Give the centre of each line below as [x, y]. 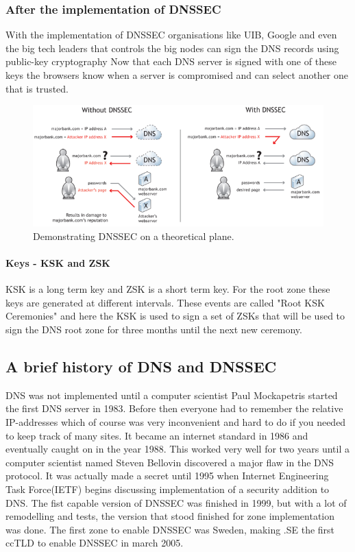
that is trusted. [37, 88]
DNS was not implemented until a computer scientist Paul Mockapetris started [172, 395]
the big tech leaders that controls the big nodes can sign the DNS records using [172, 48]
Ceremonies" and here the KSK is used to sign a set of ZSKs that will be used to [175, 316]
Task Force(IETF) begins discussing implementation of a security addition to [168, 489]
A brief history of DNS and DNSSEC [141, 367]
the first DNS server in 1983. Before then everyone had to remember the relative [174, 408]
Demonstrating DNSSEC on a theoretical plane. [134, 236]
